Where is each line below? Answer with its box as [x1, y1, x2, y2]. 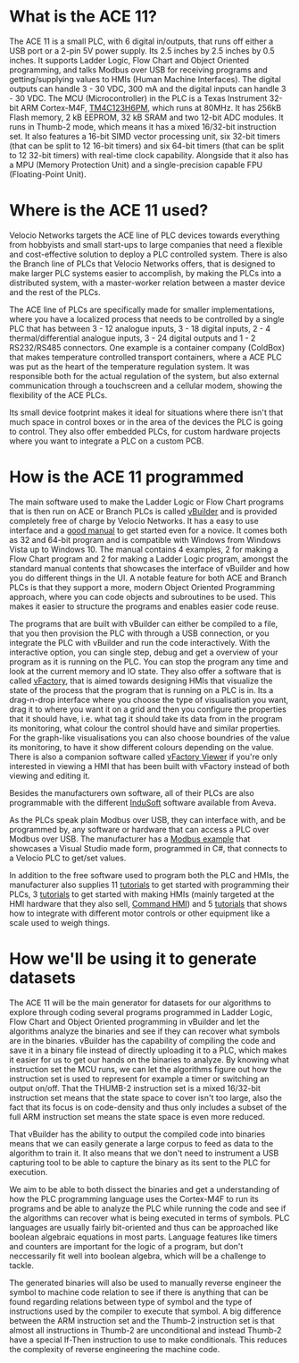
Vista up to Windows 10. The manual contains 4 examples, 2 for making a [9, 544, 278, 555]
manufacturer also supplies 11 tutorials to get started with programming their [9, 879, 290, 890]
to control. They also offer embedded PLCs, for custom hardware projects [9, 426, 281, 436]
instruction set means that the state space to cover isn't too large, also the [9, 1092, 283, 1103]
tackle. [9, 1259, 34, 1271]
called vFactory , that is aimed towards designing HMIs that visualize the [9, 675, 273, 686]
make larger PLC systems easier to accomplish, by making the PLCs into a [9, 267, 282, 278]
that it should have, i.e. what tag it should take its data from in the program [9, 713, 283, 724]
